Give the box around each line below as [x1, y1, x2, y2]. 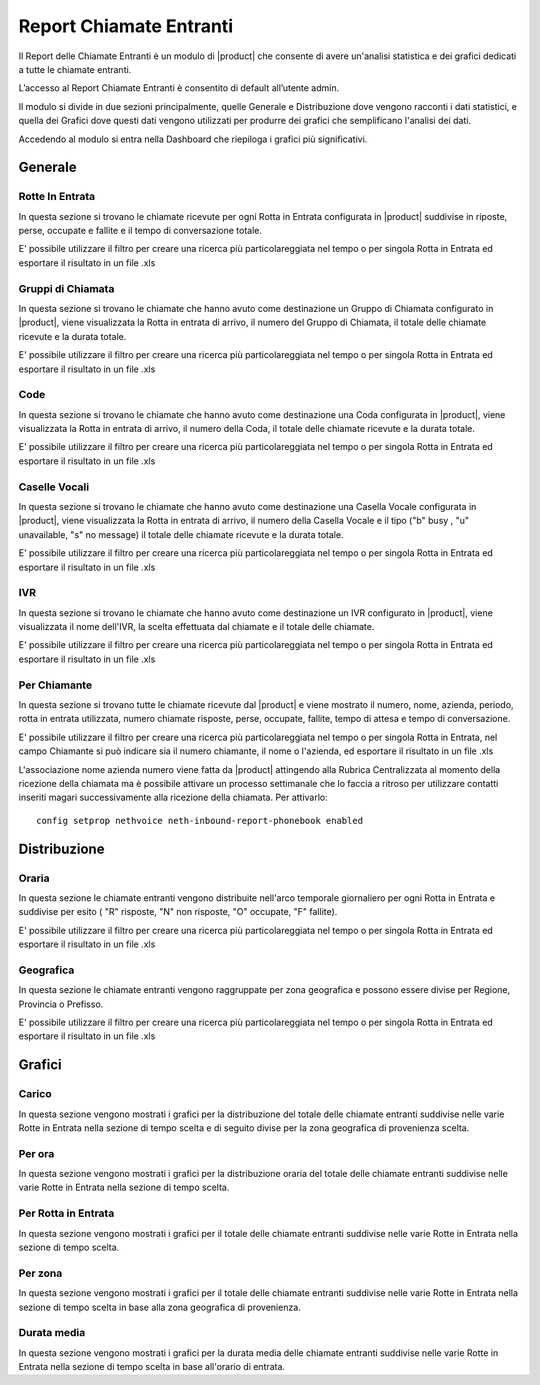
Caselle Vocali [18, 480, 90, 494]
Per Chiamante [18, 678, 93, 692]
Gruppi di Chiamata [18, 281, 115, 295]
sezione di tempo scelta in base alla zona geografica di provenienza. [18, 1301, 302, 1313]
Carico [18, 1087, 52, 1101]
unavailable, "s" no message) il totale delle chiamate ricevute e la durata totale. [18, 528, 344, 540]
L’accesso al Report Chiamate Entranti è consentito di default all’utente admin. [18, 82, 340, 94]
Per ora [18, 1146, 55, 1160]
